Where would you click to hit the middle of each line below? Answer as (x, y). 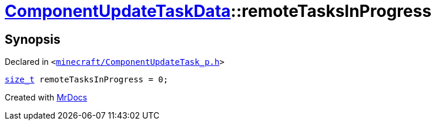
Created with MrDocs (46, 98)
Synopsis (33, 39)
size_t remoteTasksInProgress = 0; (87, 80)
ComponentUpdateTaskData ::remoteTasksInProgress (218, 11)
